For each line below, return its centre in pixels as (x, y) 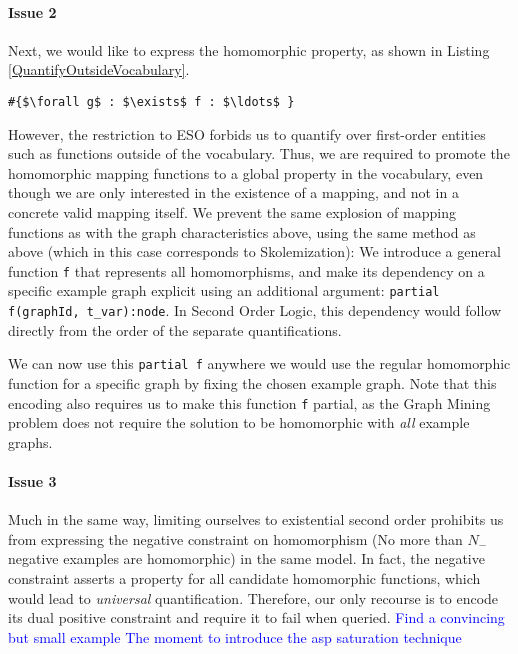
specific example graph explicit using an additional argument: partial (224, 290)
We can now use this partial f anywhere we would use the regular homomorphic (259, 363)
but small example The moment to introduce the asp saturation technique (235, 636)
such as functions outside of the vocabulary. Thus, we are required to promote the (259, 153)
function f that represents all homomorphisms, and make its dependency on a (246, 270)
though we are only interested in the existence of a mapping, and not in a (233, 192)
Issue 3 (32, 481)
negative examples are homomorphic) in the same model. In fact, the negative (246, 558)
